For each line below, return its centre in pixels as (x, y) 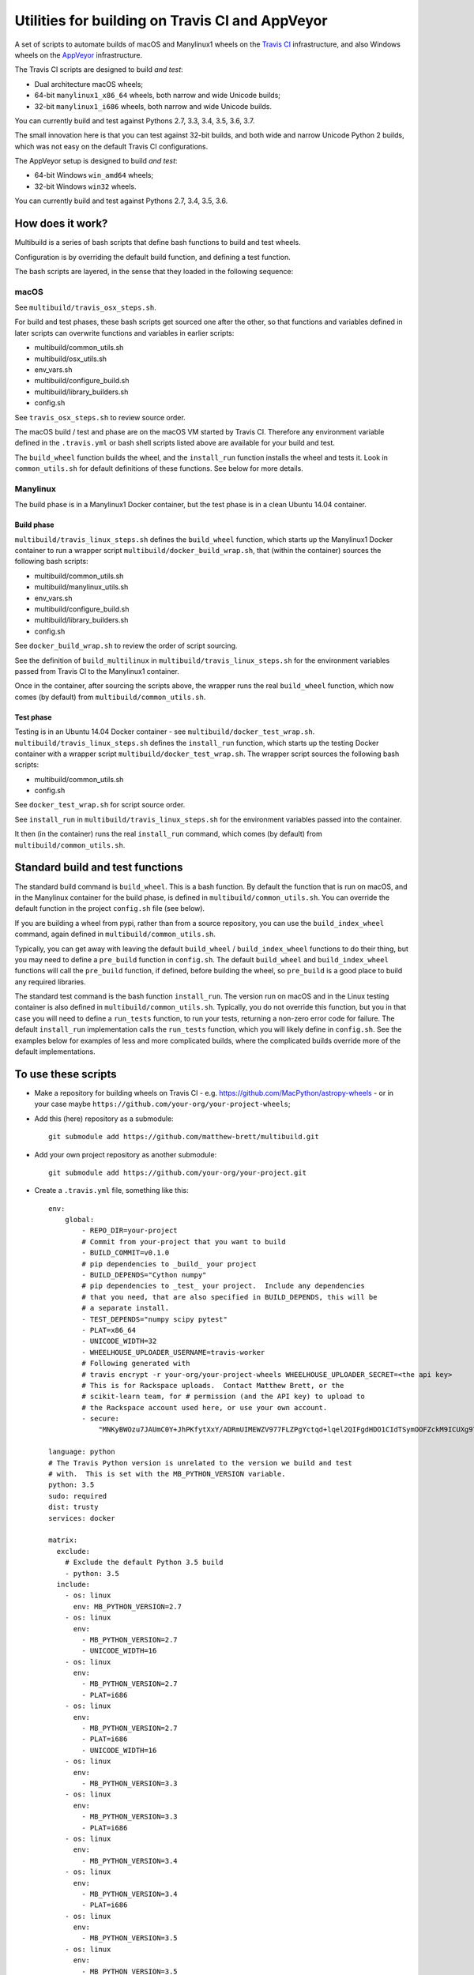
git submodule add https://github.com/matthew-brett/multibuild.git (184, 1137)
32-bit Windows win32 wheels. (86, 186)
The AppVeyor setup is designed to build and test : (96, 161)
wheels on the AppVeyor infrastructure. (79, 55)
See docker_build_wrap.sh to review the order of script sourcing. (126, 646)
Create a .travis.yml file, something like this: (111, 1191)
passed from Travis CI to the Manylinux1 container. (97, 671)
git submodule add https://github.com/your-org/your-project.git (178, 1172)
